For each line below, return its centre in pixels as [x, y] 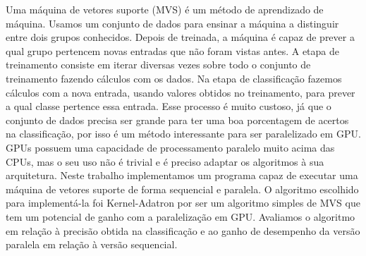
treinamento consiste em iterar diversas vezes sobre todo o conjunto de [158, 65]
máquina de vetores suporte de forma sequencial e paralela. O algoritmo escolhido [182, 189]
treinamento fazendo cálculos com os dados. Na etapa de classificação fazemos [174, 78]
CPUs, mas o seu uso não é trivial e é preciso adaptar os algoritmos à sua [165, 161]
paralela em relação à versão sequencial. [92, 244]
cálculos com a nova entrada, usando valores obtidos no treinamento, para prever [181, 92]
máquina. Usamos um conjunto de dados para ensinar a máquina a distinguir [172, 23]
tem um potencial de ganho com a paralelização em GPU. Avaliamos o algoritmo [181, 216]
